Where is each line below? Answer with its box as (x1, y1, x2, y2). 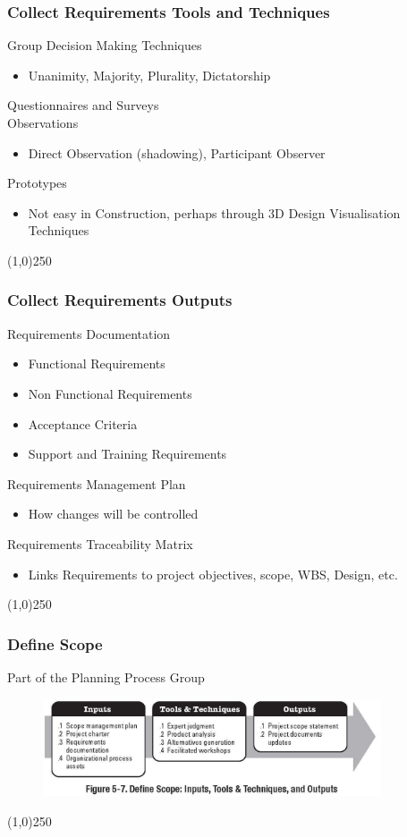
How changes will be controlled (28, 504, 199, 523)
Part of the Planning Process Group (7, 667, 205, 686)
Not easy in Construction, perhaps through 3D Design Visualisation (28, 203, 401, 222)
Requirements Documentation (7, 324, 171, 342)
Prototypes (7, 173, 67, 192)
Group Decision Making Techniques (7, 36, 202, 55)
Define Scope (7, 632, 103, 655)
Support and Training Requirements (28, 444, 227, 463)
